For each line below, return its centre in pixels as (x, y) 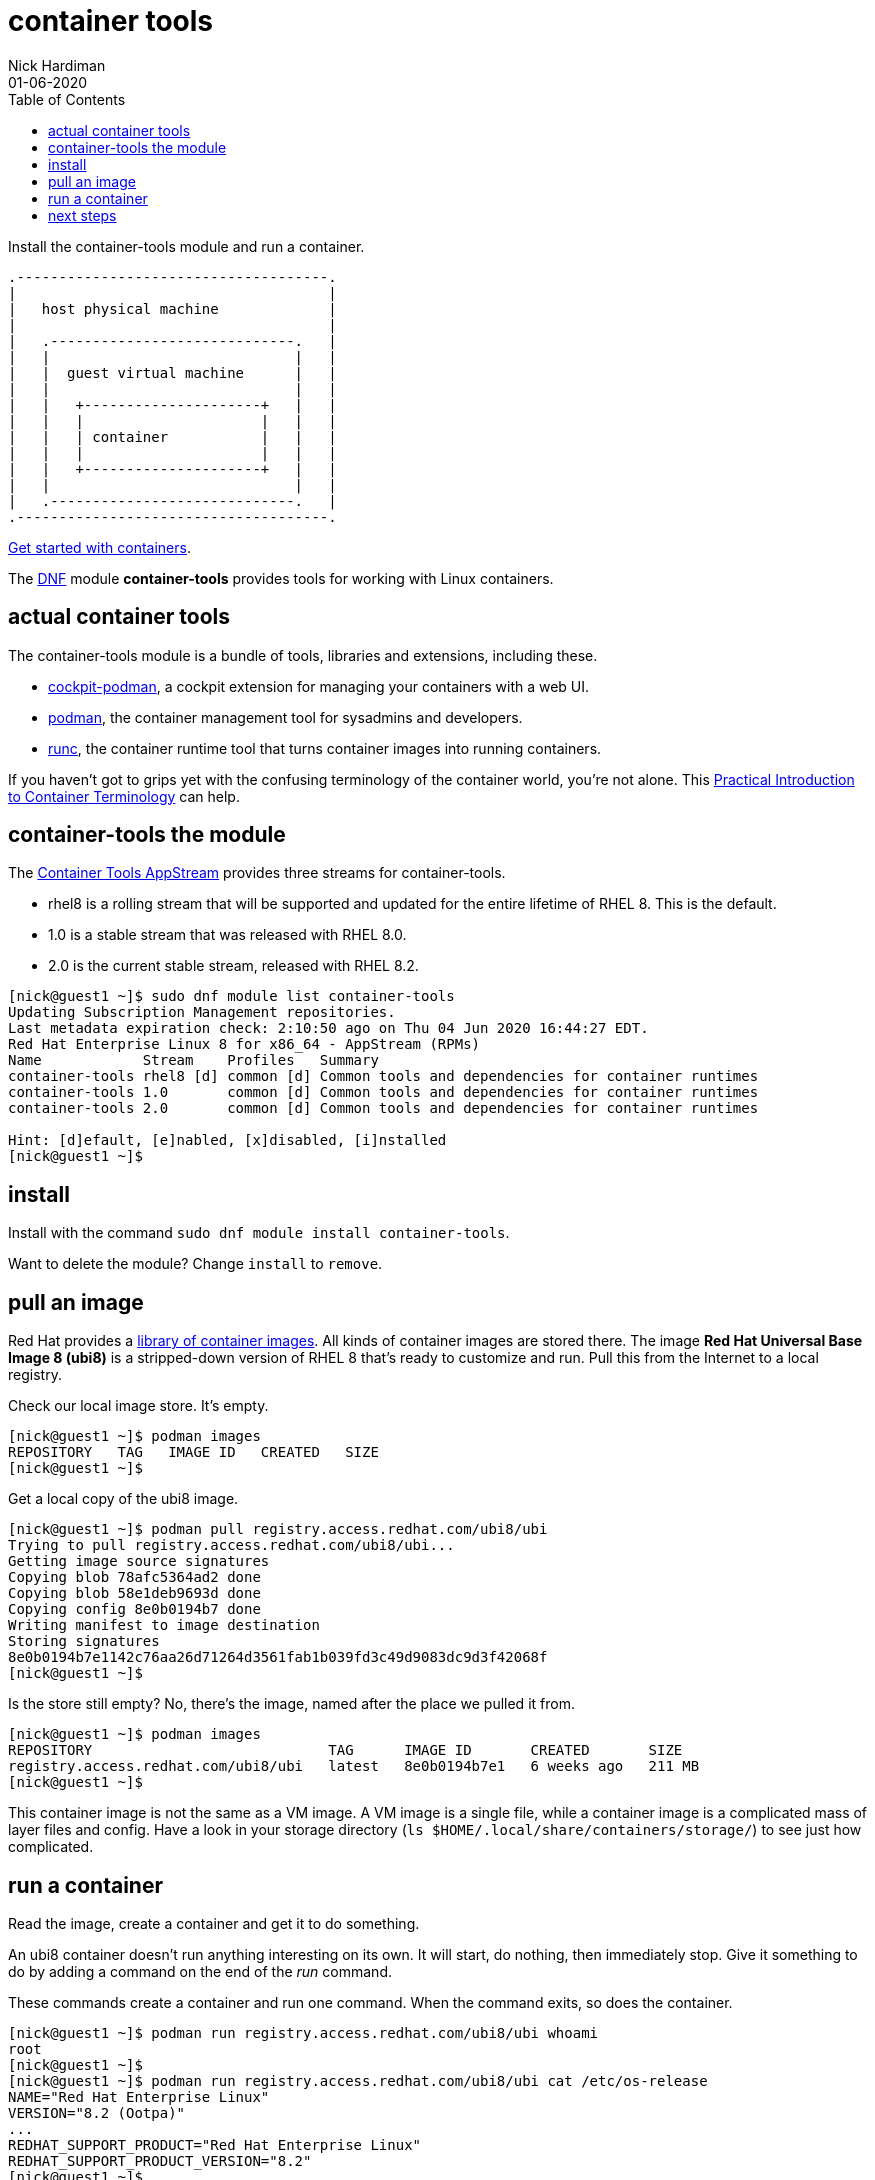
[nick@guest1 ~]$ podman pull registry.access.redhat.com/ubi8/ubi (278, 1529)
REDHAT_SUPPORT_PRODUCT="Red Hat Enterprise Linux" (215, 2144)
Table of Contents (67, 99)
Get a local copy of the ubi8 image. (123, 1499)
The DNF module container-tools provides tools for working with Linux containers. (281, 578)
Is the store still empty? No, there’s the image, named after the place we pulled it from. (291, 1704)
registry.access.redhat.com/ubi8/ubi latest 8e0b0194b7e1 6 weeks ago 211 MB (354, 1766)
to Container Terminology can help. (124, 796)
